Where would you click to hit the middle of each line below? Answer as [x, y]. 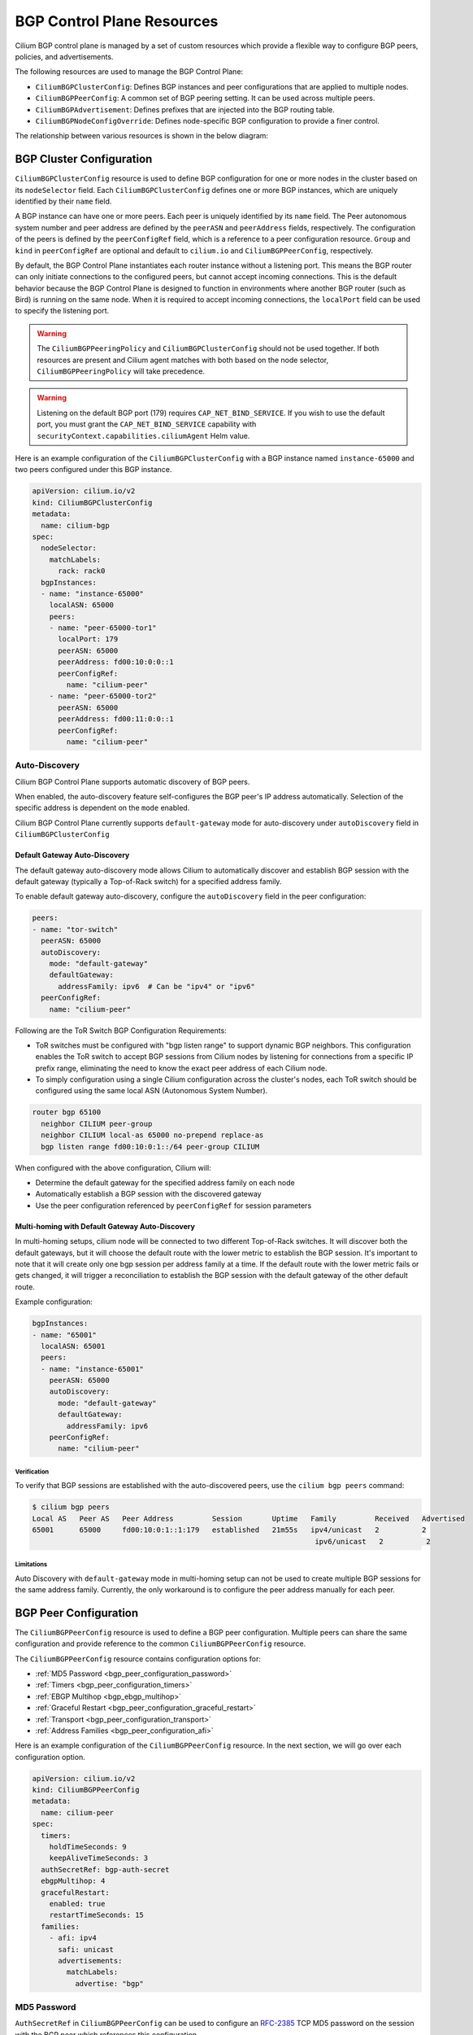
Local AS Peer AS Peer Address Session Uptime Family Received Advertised [248, 1519]
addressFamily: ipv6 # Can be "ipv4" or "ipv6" [156, 986]
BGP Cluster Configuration [84, 159]
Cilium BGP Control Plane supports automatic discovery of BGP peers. [132, 781]
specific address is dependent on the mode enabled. [102, 808]
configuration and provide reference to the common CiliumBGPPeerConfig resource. [161, 1643]
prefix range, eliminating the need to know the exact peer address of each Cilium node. [181, 1068]
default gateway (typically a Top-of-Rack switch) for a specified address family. [148, 882]
